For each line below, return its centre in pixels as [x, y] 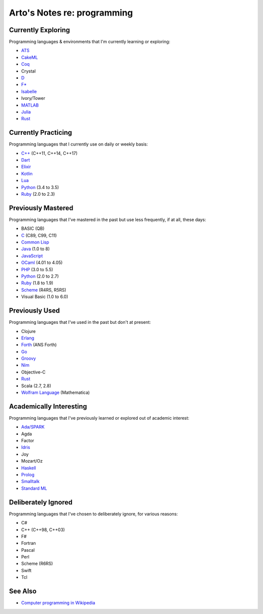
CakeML [30, 57]
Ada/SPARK [33, 427]
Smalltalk [30, 482]
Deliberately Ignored [41, 502]
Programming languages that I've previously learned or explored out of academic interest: [99, 418]
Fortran [28, 543]
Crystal [28, 71]
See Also [23, 591]
